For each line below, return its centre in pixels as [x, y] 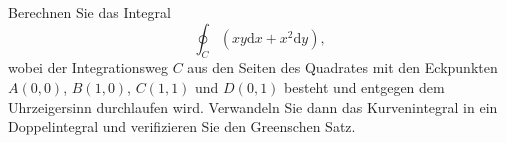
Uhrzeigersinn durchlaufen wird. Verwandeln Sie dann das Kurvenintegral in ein [253, 106]
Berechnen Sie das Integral [89, 12]
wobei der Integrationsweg [88, 67]
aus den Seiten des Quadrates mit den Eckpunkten [342, 67]
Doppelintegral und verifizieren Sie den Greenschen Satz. [182, 126]
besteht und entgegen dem [364, 86]
